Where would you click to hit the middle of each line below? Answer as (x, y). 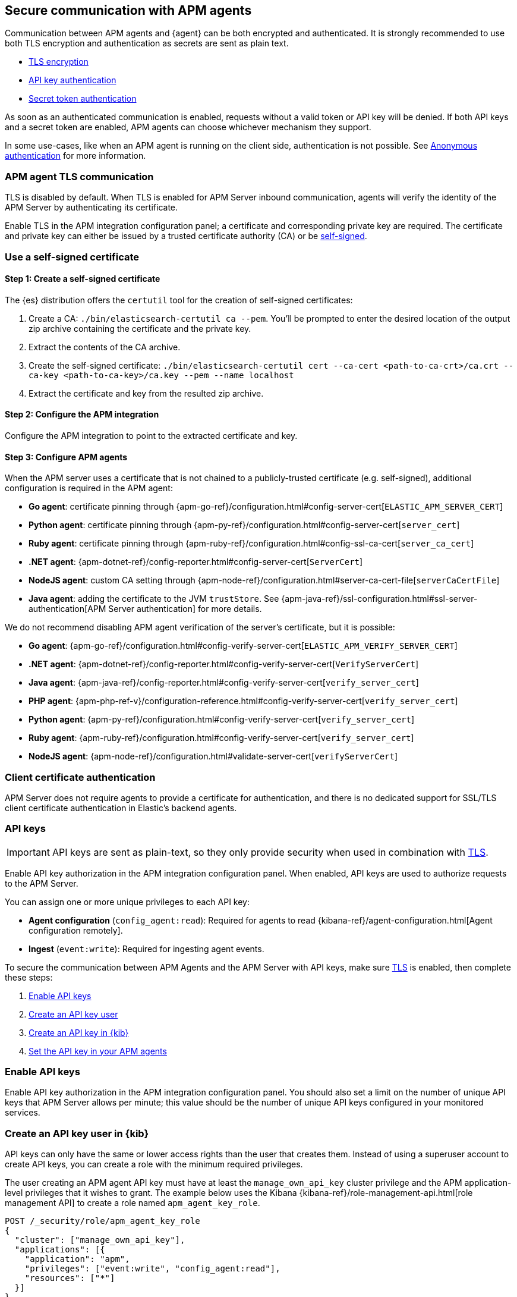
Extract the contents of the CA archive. (105, 347)
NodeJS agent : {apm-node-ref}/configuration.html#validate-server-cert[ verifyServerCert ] (213, 756)
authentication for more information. (75, 156)
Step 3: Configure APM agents (66, 457)
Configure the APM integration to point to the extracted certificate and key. (151, 435)
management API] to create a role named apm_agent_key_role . (133, 1203)
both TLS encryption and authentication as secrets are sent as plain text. (147, 43)
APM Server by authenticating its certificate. (92, 208)
